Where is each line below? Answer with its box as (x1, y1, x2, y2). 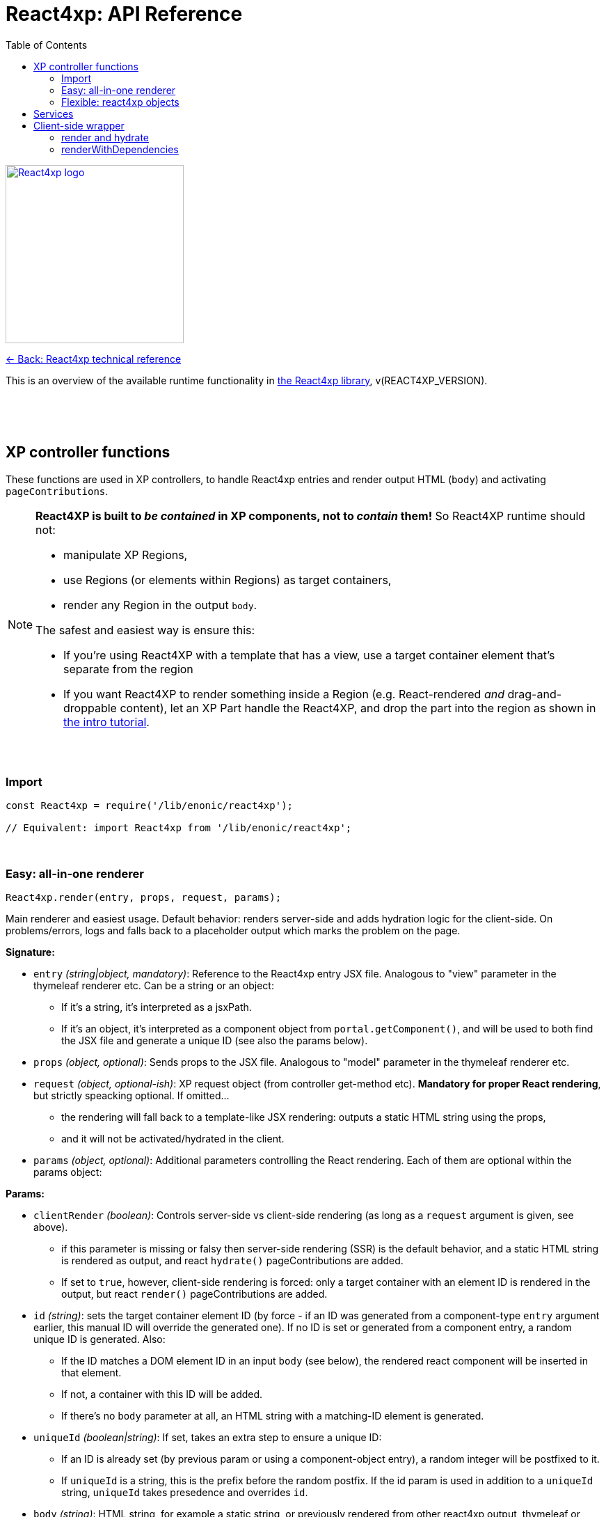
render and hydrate (61, 131, 150, 143)
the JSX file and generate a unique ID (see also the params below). (61, 1035, 368, 1047)
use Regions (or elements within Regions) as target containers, (63, 572, 392, 587)
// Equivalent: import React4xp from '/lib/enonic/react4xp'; (6, 822, 352, 834)
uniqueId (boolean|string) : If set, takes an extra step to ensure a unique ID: (33, 1431, 382, 1444)
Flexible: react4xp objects (61, 95, 180, 108)
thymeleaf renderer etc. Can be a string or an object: (33, 980, 274, 992)
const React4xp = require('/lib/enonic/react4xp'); (6, 800, 294, 812)
